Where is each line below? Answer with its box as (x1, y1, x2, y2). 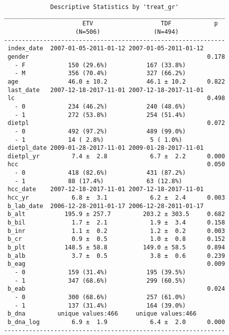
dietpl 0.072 (7, 119, 225, 127)
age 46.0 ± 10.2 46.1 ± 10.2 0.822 (7, 78, 225, 85)
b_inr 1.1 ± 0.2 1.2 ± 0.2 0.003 (7, 227, 225, 234)
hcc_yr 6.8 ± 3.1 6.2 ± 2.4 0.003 (7, 194, 225, 202)
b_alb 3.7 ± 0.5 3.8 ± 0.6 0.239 (7, 252, 225, 259)
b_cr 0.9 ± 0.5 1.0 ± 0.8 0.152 (7, 235, 225, 243)
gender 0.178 (7, 53, 225, 60)
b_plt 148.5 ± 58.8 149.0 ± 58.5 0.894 (7, 244, 225, 251)
